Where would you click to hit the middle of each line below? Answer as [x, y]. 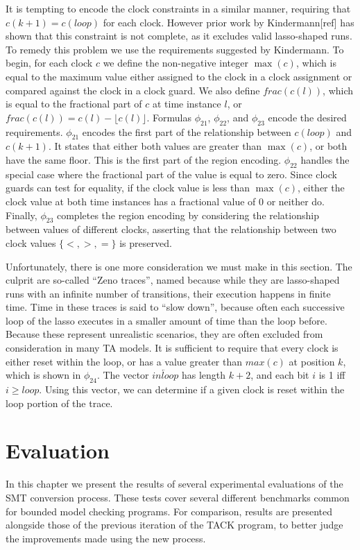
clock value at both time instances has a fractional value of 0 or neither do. [165, 201]
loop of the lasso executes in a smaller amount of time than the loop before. [166, 320]
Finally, [22, 215]
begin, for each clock [49, 63]
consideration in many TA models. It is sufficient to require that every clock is [172, 348]
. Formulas [169, 117]
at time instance [187, 104]
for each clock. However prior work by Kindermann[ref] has [229, 22]
